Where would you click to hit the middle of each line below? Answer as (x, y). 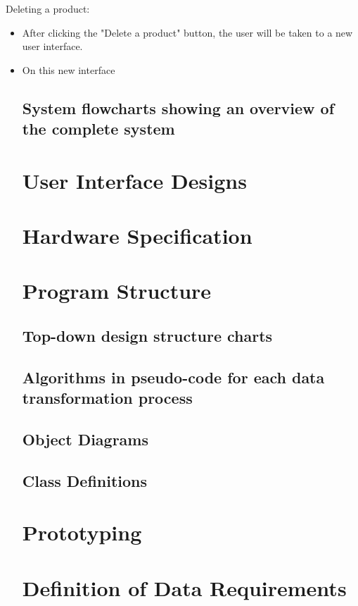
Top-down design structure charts (147, 336)
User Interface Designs (134, 180)
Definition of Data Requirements (184, 587)
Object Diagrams (85, 439)
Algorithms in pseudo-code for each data (173, 377)
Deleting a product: (48, 8)
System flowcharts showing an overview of (178, 107)
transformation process (107, 398)
